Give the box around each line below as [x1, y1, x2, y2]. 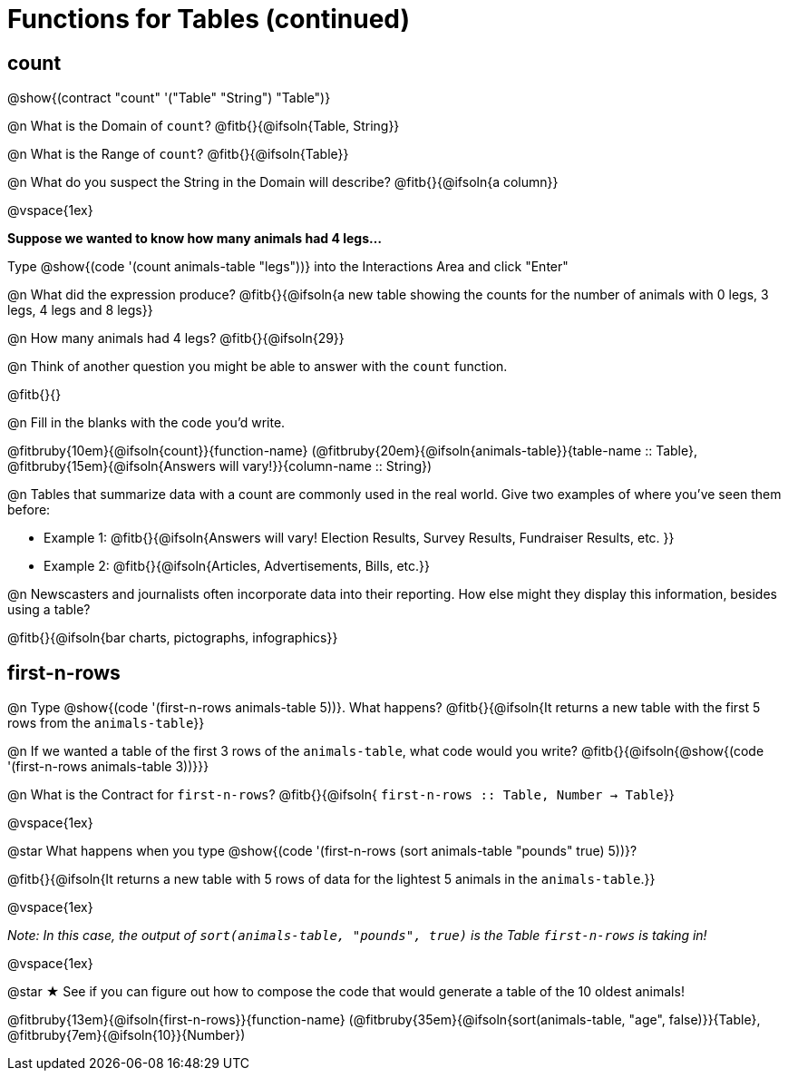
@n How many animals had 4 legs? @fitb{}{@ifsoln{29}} [7, 330, 345, 347]
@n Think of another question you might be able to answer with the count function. [7, 358, 508, 375]
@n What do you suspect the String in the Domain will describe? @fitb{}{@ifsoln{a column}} [7, 174, 559, 191]
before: [7, 502, 51, 518]
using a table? [7, 602, 91, 618]
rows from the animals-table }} [7, 715, 205, 731]
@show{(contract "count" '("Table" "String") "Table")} [7, 90, 331, 106]
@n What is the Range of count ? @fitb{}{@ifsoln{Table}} [7, 146, 349, 162]
